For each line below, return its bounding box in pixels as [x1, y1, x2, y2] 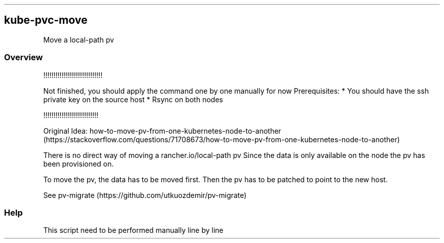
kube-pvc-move [4, 14, 88, 27]
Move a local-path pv [43, 35, 114, 44]
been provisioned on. [43, 159, 114, 168]
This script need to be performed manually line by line [43, 226, 224, 235]
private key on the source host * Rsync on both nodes [43, 95, 223, 104]
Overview [4, 52, 43, 63]
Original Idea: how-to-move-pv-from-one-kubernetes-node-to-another [43, 126, 281, 135]
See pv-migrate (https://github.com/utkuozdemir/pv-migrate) [43, 190, 247, 199]
